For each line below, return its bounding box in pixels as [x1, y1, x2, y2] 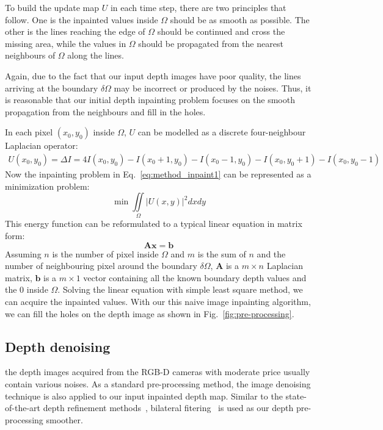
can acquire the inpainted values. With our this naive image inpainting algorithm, [5, 295, 311, 308]
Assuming [5, 247, 42, 260]
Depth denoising [5, 337, 111, 356]
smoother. [46, 413, 83, 426]
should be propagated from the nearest [138, 37, 283, 49]
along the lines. [67, 49, 124, 62]
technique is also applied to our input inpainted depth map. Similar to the [5, 389, 283, 402]
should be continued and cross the [157, 25, 285, 38]
